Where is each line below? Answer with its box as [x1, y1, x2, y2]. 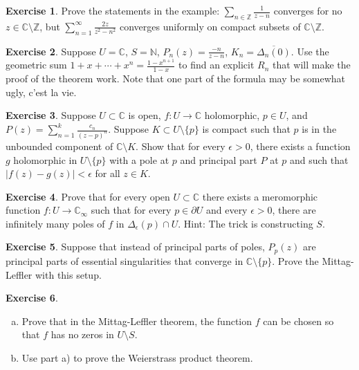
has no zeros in [50, 327, 114, 342]
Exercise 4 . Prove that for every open [6, 189, 170, 203]
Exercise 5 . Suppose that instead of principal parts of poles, [6, 239, 265, 254]
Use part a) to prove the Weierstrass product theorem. [21, 350, 253, 364]
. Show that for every [136, 138, 225, 153]
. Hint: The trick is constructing [178, 216, 313, 230]
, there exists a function [250, 138, 351, 153]
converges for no [273, 3, 342, 17]
